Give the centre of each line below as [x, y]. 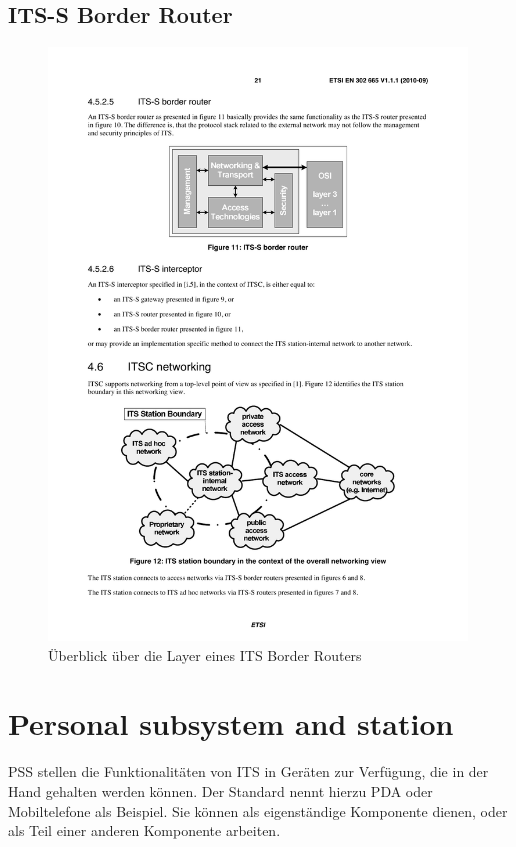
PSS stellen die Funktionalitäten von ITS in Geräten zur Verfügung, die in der [248, 771]
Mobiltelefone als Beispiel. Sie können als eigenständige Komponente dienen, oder [258, 810]
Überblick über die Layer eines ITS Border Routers [205, 654]
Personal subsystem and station [231, 723]
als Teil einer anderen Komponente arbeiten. [144, 830]
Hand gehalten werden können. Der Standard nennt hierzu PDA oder [220, 791]
